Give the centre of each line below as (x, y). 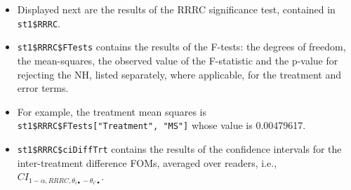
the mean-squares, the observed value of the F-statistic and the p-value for (178, 60)
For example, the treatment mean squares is (112, 111)
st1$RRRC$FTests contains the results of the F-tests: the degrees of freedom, (181, 47)
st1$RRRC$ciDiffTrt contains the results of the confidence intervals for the (179, 148)
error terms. (43, 88)
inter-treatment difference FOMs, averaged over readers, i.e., (147, 162)
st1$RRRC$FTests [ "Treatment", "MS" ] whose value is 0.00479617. (161, 125)
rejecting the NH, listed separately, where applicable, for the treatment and (179, 74)
